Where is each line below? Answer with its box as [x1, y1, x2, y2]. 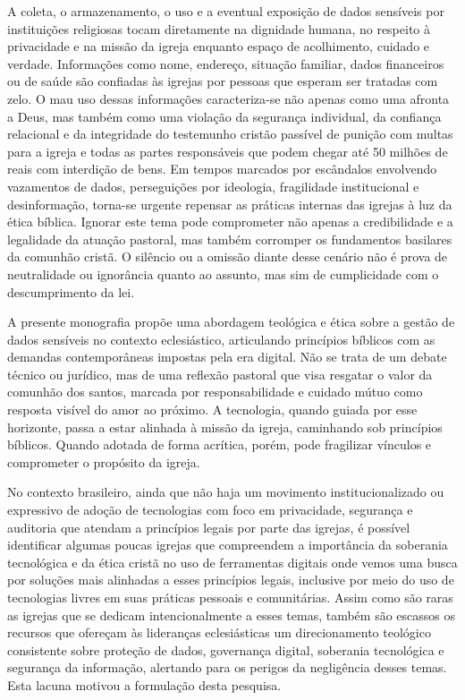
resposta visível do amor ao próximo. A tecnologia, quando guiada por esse [7, 400, 418, 419]
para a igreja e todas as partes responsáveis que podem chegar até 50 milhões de [7, 141, 448, 160]
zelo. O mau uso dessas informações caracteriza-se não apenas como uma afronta [7, 89, 450, 107]
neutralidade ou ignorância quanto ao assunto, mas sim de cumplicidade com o [7, 264, 439, 283]
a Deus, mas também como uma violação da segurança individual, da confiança [7, 107, 442, 125]
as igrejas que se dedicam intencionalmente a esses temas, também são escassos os [7, 605, 455, 624]
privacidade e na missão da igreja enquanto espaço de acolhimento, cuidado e [7, 37, 430, 55]
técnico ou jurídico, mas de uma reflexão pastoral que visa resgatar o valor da [7, 364, 433, 383]
